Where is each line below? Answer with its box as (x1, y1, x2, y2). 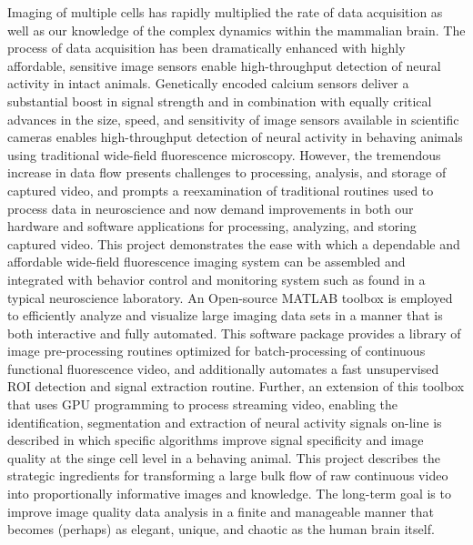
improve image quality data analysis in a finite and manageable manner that (7, 501, 434, 520)
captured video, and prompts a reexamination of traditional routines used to (7, 180, 434, 199)
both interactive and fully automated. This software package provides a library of (7, 323, 461, 342)
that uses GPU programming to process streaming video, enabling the (7, 395, 398, 414)
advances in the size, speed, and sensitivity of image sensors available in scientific (7, 109, 459, 128)
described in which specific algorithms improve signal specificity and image (7, 430, 424, 449)
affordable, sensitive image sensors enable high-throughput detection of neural (7, 56, 441, 75)
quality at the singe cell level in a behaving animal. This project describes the (7, 448, 440, 467)
